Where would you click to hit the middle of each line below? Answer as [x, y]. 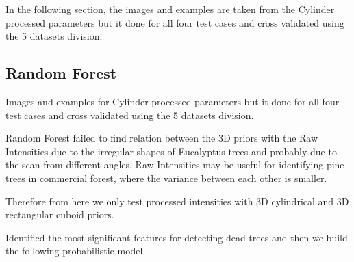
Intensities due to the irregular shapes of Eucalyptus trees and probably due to [171, 151]
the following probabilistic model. [76, 251]
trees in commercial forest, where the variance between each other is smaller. [166, 178]
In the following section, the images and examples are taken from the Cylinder [170, 9]
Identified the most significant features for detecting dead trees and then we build [177, 237]
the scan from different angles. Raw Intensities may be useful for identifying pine [175, 165]
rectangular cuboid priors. [60, 214]
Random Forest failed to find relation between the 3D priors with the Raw [162, 138]
